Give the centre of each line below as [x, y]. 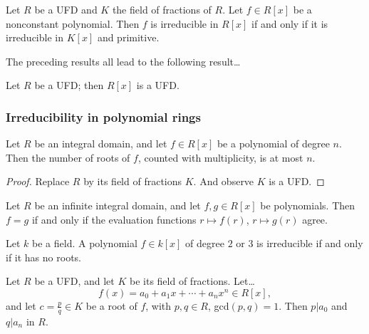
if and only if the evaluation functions [114, 219]
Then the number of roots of [68, 157]
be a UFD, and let [74, 281]
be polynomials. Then [308, 205]
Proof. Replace [38, 181]
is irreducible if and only [310, 243]
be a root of [111, 305]
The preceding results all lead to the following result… [123, 61]
